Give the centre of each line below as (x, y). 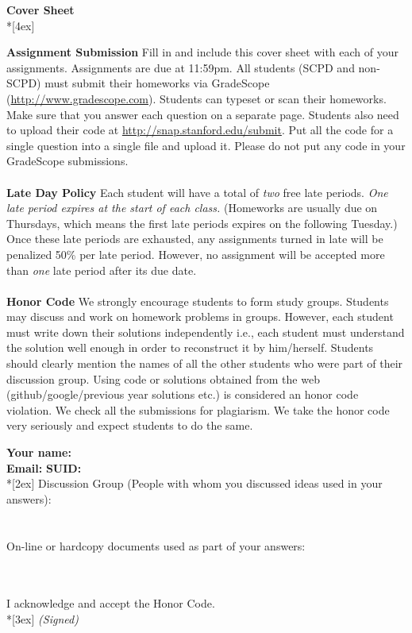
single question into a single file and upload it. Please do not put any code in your (206, 145)
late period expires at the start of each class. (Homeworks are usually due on (192, 208)
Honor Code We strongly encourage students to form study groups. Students (198, 301)
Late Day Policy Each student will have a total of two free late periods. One (197, 192)
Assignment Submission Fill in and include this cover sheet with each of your (203, 52)
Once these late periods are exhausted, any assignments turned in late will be (195, 239)
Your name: (39, 452)
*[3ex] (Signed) (42, 618)
